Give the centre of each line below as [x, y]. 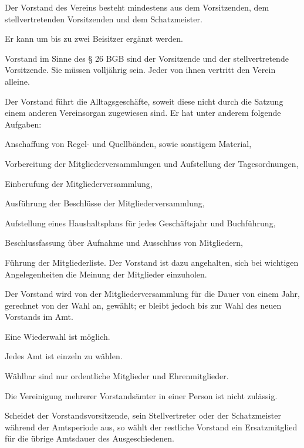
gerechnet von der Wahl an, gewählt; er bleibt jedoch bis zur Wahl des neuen [143, 305]
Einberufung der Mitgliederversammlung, [79, 183]
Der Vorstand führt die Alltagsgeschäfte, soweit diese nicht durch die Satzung [144, 101]
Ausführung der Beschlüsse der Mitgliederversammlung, [105, 203]
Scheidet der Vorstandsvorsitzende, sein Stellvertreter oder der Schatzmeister [143, 415]
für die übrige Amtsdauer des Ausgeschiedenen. [89, 438]
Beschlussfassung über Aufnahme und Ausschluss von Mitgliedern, [124, 243]
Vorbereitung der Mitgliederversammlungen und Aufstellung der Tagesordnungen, [152, 163]
